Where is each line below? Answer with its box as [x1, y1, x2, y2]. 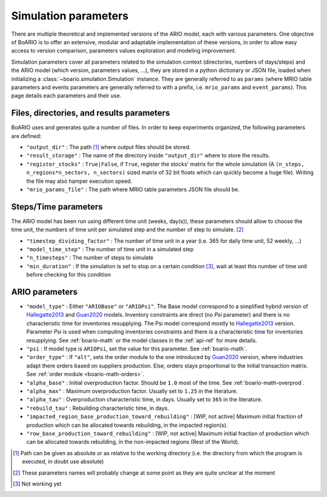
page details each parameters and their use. [11, 92, 122, 99]
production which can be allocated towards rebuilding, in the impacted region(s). [26, 421, 228, 429]
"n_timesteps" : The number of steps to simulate [26, 254, 154, 262]
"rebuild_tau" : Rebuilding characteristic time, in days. [26, 404, 170, 412]
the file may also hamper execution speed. [26, 177, 133, 185]
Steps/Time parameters [11, 202, 103, 212]
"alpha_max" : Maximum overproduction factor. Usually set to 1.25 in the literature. [26, 387, 239, 395]
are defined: [11, 132, 42, 139]
